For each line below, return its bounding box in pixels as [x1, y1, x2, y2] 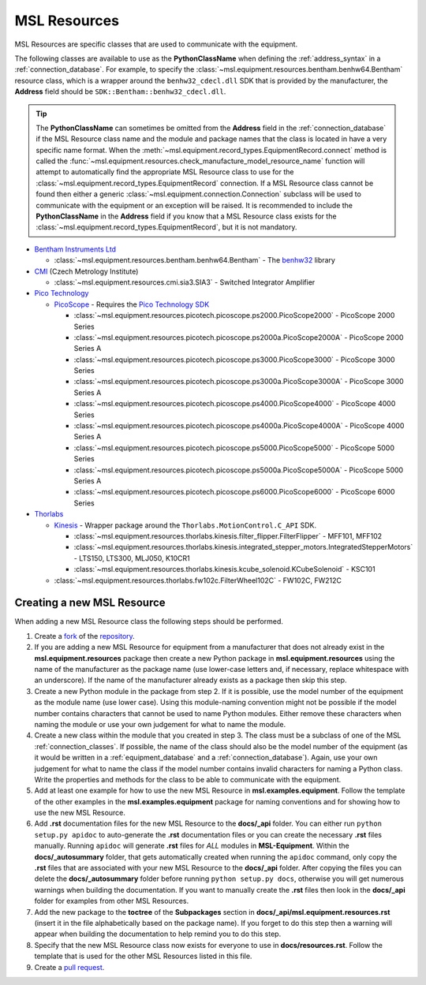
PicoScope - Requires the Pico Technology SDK [54, 300, 210, 309]
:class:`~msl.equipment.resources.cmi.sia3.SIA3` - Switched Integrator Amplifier [54, 277, 316, 287]
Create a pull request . [34, 962, 105, 972]
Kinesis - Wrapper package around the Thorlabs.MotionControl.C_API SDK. [54, 520, 317, 530]
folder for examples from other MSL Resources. [34, 896, 189, 906]
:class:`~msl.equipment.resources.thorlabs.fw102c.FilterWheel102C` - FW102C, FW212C [54, 576, 342, 585]
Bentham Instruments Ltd [34, 244, 117, 254]
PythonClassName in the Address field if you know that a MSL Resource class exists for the [35, 211, 337, 221]
